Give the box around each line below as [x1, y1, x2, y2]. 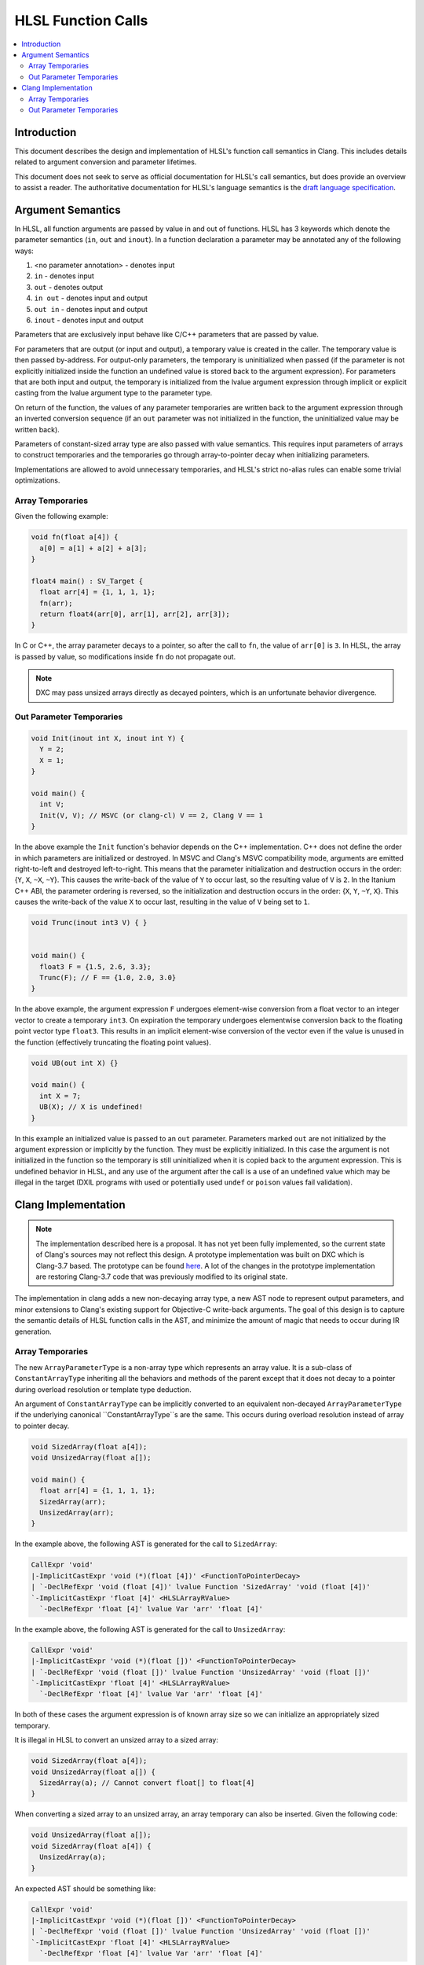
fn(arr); [39, 598, 73, 608]
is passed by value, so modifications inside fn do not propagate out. [14, 652, 236, 661]
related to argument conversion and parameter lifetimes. [14, 157, 197, 167]
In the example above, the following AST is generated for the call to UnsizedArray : [14, 1624, 286, 1634]
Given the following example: [14, 512, 109, 521]
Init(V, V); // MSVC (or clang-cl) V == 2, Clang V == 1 [39, 810, 263, 820]
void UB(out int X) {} [31, 1058, 119, 1067]
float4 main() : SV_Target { [31, 576, 144, 586]
